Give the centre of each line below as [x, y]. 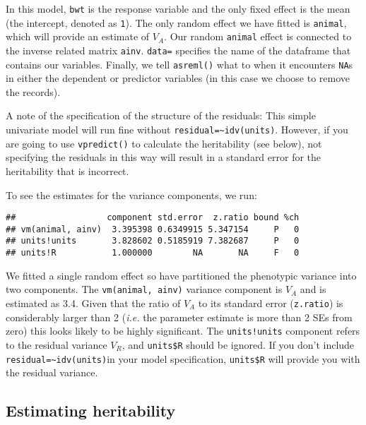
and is [313, 289]
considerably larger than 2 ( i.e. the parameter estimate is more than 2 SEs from [179, 317]
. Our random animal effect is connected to [258, 36]
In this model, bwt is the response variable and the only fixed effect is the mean [178, 8]
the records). [33, 91]
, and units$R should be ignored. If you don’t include [238, 344]
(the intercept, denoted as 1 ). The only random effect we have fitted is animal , [176, 22]
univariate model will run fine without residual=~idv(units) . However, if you [177, 130]
